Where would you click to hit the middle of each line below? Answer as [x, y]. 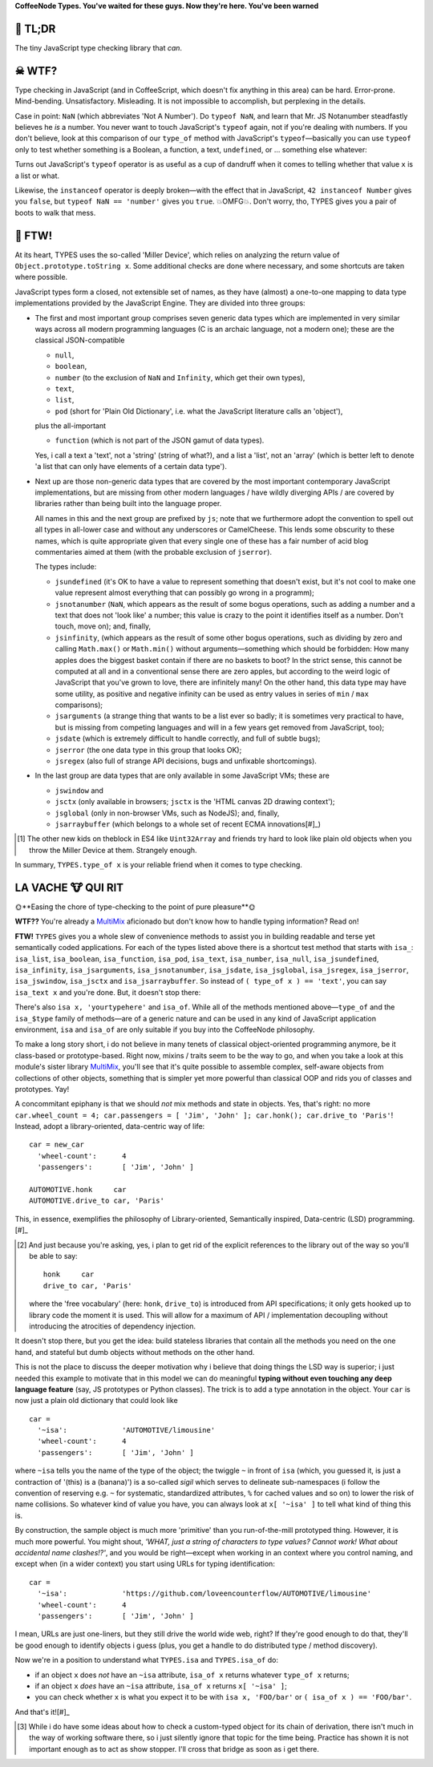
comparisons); [79, 705]
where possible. [41, 277]
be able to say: [53, 1256]
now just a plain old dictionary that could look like [96, 1401]
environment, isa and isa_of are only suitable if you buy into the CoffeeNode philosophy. [165, 1029]
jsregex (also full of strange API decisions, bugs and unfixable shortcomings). [186, 761]
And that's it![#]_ [42, 1712]
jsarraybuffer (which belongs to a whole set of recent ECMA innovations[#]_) [188, 824]
